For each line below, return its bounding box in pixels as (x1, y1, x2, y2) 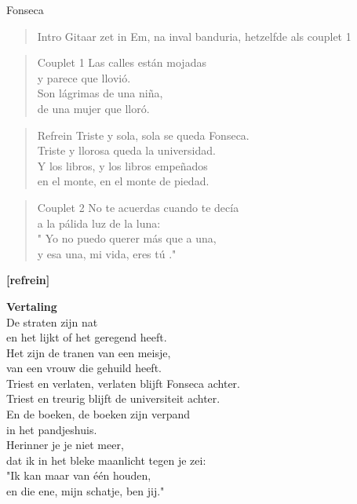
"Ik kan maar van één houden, (6, 467, 151, 484)
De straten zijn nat (6, 313, 98, 330)
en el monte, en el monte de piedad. (37, 173, 209, 189)
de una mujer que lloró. (37, 100, 150, 116)
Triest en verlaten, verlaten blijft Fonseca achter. (6, 374, 241, 391)
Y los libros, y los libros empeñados (37, 157, 208, 173)
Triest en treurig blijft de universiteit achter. (6, 390, 220, 407)
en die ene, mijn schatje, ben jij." (6, 483, 165, 499)
